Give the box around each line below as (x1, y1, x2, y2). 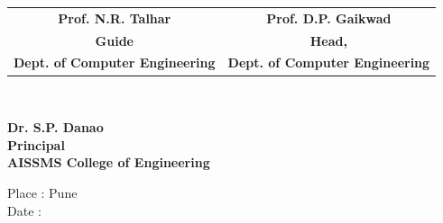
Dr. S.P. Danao (7, 118, 104, 137)
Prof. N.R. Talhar (58, 8, 171, 27)
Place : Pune (7, 183, 78, 201)
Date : (7, 201, 42, 219)
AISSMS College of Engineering (7, 153, 210, 172)
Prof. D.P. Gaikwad (266, 8, 392, 27)
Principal (7, 135, 65, 154)
